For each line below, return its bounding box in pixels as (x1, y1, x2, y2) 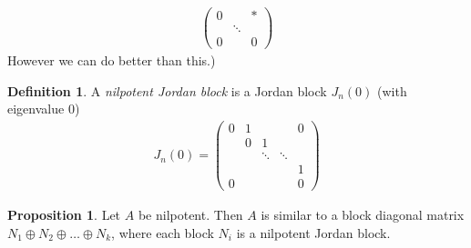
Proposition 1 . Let (7, 205, 121, 224)
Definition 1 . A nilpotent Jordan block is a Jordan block (7, 81, 327, 100)
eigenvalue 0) (7, 99, 80, 118)
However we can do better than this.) (7, 51, 216, 70)
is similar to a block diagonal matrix (261, 205, 465, 224)
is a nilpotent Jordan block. (236, 223, 391, 242)
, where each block (111, 223, 214, 242)
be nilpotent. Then (138, 205, 243, 224)
